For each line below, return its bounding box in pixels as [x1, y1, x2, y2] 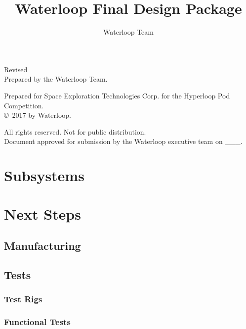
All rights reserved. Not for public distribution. [4, 126, 146, 137]
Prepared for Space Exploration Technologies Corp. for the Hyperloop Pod [4, 90, 230, 100]
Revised [4, 64, 28, 74]
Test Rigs [4, 293, 42, 305]
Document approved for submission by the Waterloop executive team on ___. [4, 136, 243, 146]
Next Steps [4, 204, 81, 224]
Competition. [4, 100, 44, 110]
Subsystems [4, 165, 84, 186]
